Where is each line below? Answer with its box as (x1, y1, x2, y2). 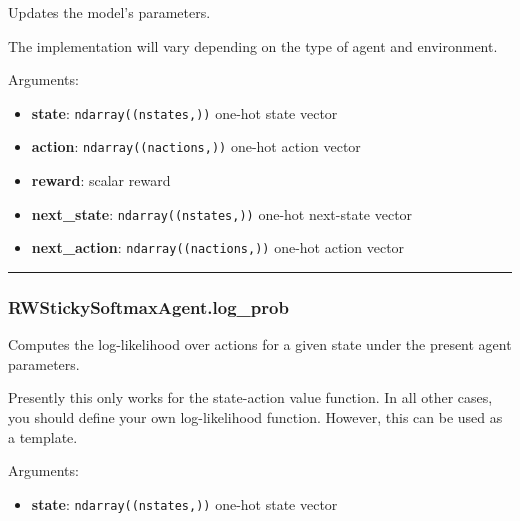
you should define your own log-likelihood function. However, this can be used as (8, 407, 503, 427)
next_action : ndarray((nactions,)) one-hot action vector (31, 237, 405, 258)
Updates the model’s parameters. (8, 2, 211, 22)
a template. (8, 426, 78, 447)
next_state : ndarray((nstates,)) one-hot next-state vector (31, 203, 413, 224)
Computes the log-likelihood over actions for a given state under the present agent (8, 334, 512, 355)
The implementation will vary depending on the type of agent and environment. (8, 35, 498, 56)
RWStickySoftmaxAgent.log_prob (8, 294, 289, 319)
